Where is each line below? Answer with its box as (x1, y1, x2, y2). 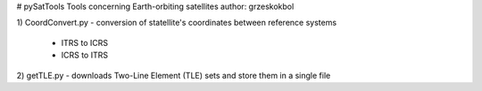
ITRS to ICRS (61, 37, 109, 48)
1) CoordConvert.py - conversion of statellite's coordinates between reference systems (16, 18, 337, 28)
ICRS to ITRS (61, 49, 109, 61)
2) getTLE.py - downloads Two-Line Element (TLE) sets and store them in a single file (16, 70, 331, 80)
